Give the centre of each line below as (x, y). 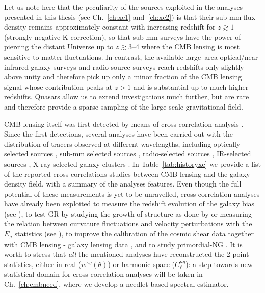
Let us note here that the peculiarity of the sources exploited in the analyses (124, 7)
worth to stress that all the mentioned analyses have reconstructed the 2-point (127, 254)
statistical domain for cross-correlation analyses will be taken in (103, 274)
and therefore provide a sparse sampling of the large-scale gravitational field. (124, 106)
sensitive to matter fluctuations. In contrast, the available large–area (111, 56)
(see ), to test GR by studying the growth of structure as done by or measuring (128, 213)
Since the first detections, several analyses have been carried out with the (118, 134)
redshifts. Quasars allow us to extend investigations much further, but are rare (127, 97)
